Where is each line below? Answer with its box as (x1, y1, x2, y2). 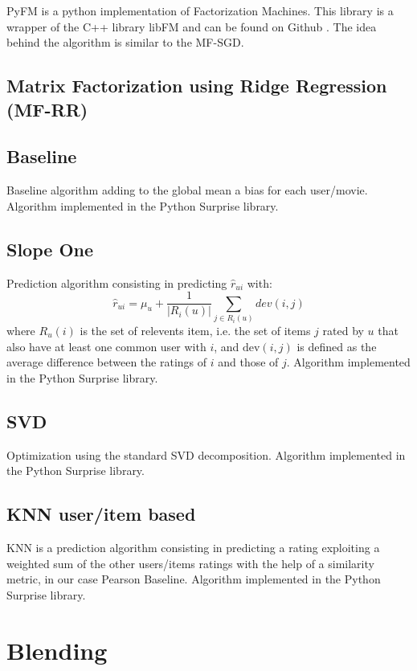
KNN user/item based (6, 501, 196, 526)
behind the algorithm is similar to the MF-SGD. (6, 34, 244, 51)
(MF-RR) (6, 96, 88, 121)
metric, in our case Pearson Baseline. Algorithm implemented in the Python (6, 571, 381, 587)
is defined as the (296, 338, 377, 354)
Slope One (6, 236, 94, 261)
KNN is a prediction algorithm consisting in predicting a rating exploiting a (6, 538, 380, 555)
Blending (6, 633, 108, 666)
